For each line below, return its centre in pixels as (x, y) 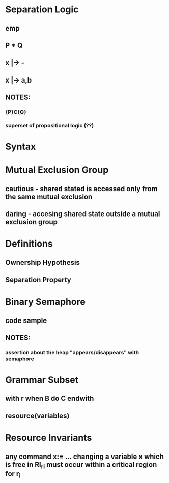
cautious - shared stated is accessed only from (81, 189)
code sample (26, 320)
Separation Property (38, 280)
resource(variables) (37, 415)
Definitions (29, 244)
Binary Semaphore (45, 302)
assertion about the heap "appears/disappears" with (72, 352)
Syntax (21, 147)
